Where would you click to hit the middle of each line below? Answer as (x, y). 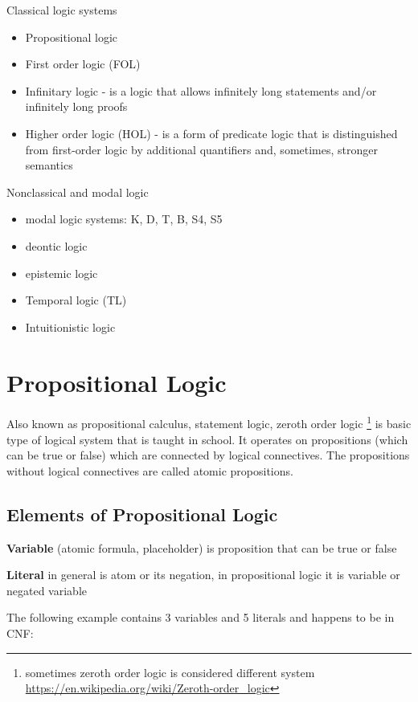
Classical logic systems (62, 10)
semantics (49, 165)
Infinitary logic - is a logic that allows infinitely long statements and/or (201, 90)
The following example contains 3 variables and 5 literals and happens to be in (201, 617)
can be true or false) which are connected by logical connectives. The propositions (208, 455)
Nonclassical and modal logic (78, 192)
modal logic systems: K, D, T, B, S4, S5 (124, 219)
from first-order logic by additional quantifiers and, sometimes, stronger (201, 149)
